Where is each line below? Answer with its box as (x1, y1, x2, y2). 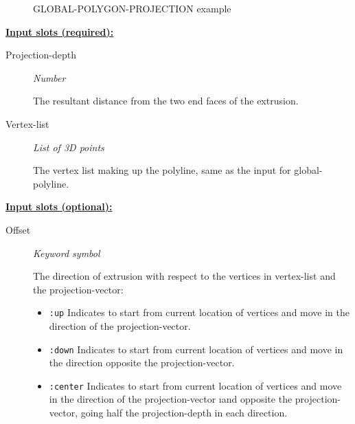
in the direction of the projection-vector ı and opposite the (49, 392, 293, 406)
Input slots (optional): (5, 199, 113, 214)
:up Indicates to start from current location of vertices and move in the (49, 305, 350, 320)
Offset (5, 222, 31, 236)
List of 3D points (33, 140, 104, 154)
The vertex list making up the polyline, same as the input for (33, 163, 291, 177)
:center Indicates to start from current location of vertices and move (49, 378, 342, 392)
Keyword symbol (33, 245, 100, 260)
